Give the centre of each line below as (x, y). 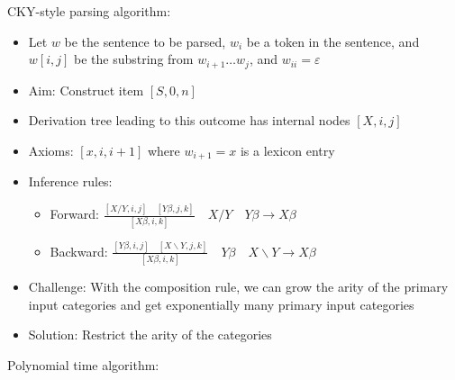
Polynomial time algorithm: (83, 364)
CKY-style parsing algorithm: (89, 11)
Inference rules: (70, 181)
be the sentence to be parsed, (145, 41)
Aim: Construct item (86, 90)
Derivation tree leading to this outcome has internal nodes (189, 120)
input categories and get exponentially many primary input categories (221, 304)
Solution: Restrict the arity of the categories (150, 335)
